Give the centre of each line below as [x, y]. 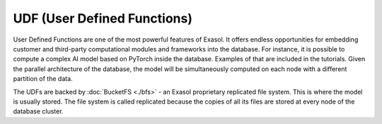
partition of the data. [43, 79]
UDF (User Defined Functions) [103, 18]
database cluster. [38, 111]
